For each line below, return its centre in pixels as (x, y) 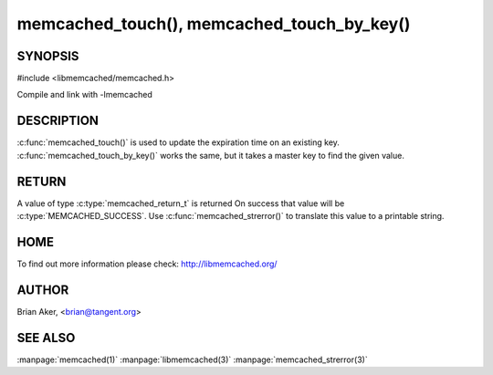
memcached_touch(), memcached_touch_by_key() (214, 24)
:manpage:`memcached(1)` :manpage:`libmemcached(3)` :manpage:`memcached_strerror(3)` (193, 359)
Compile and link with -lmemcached (84, 95)
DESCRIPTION (58, 121)
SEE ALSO (46, 338)
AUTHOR (43, 290)
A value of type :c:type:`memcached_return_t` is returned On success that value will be (181, 203)
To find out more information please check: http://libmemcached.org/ (147, 264)
